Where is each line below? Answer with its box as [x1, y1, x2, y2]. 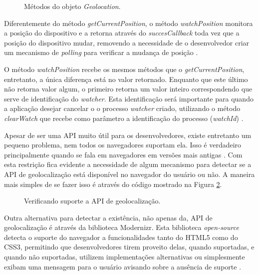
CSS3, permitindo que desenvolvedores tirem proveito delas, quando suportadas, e [4, 241, 255, 252]
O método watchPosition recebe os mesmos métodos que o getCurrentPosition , [4, 63, 245, 74]
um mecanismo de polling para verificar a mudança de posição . [4, 47, 198, 57]
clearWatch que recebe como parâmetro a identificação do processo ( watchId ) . [4, 112, 244, 123]
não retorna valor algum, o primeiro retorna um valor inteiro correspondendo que [4, 83, 253, 94]
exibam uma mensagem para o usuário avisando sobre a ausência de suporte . [4, 261, 242, 271]
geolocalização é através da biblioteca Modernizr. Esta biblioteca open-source [4, 222, 239, 232]
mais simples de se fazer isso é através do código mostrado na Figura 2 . [4, 178, 222, 189]
